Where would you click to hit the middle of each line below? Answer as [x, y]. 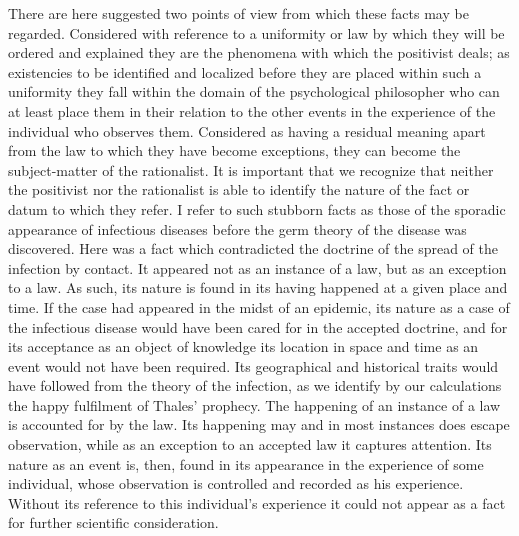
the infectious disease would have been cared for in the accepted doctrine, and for [258, 326]
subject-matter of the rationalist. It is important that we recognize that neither [251, 169]
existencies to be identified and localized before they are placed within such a [245, 71]
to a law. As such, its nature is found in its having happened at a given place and [258, 287]
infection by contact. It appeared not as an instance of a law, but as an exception [257, 267]
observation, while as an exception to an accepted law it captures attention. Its [250, 444]
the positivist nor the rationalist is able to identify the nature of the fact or [239, 189]
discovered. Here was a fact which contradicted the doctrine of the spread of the [253, 248]
